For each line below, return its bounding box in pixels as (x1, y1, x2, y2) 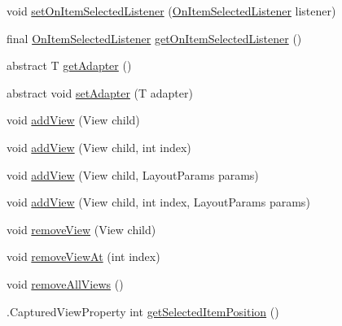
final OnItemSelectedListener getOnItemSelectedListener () (7, 29, 302, 46)
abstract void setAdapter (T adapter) (7, 84, 193, 101)
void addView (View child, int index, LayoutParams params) (7, 193, 310, 211)
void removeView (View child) (7, 220, 156, 237)
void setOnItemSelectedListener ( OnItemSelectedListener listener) (7, 2, 336, 19)
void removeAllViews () (7, 275, 124, 292)
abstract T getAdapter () (7, 57, 132, 74)
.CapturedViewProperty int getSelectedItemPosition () (7, 302, 279, 319)
